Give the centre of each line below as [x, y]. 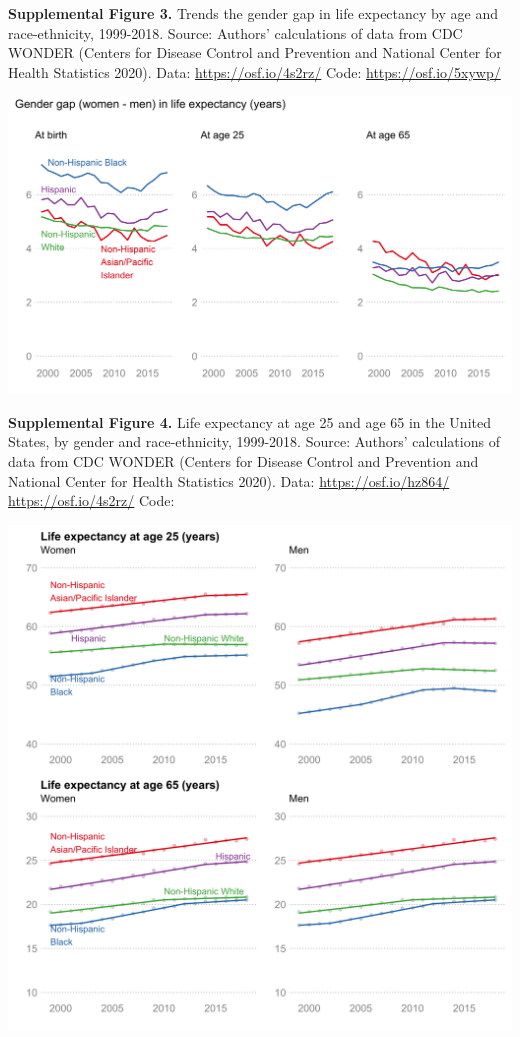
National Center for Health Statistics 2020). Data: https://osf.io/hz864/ [229, 480]
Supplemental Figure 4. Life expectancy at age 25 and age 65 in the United [249, 421]
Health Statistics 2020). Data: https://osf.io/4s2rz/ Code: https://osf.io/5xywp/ [254, 71]
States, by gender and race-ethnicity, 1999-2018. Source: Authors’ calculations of [254, 441]
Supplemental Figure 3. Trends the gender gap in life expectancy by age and [253, 13]
